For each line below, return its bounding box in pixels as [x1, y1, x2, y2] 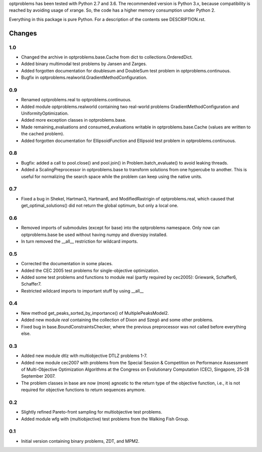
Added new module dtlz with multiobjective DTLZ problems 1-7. [21, 353, 147, 359]
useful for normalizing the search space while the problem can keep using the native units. [21, 173, 202, 180]
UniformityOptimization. [21, 110, 69, 116]
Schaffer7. [21, 281, 42, 287]
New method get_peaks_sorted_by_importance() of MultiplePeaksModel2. [21, 310, 169, 316]
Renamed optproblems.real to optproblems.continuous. [21, 97, 132, 103]
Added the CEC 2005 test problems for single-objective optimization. [21, 268, 160, 273]
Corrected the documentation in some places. [21, 261, 113, 267]
